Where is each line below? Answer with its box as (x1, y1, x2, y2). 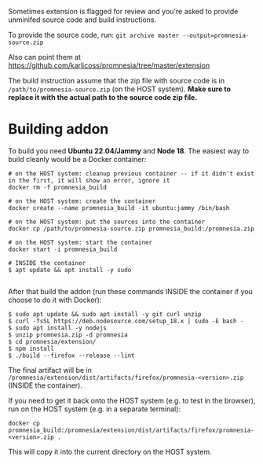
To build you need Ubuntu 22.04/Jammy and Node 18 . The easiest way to (8, 145, 250, 156)
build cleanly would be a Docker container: (8, 154, 147, 164)
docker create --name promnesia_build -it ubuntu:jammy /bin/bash (8, 204, 230, 212)
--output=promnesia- (182, 31, 250, 39)
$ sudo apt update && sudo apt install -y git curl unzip (8, 310, 202, 318)
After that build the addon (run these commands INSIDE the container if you (8, 286, 253, 296)
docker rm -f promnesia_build (8, 183, 108, 191)
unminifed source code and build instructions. (8, 15, 157, 24)
